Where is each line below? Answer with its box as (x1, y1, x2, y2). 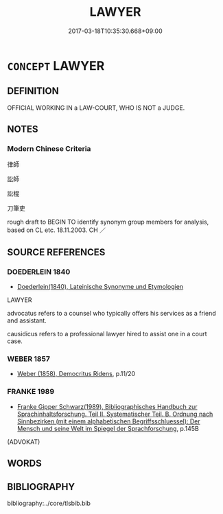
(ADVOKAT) (7, 437, 40, 446)
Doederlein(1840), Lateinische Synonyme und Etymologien (16, 283, 184, 291)
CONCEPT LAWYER (7, 58, 105, 73)
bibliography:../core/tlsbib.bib (7, 499, 91, 507)
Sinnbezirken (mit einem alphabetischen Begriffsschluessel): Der (16, 417, 200, 425)
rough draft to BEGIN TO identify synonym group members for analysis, (7, 218, 209, 226)
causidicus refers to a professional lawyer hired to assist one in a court (7, 330, 207, 338)
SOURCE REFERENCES (7, 246, 106, 258)
